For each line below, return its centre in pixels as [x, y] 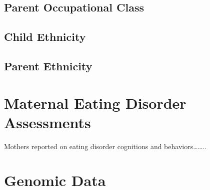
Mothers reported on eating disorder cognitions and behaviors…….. [105, 146]
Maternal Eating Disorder [95, 102]
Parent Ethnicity [48, 66]
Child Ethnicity [45, 37]
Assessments [47, 122]
